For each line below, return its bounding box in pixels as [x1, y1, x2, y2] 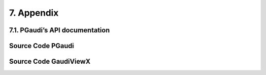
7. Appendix [9, 7, 59, 18]
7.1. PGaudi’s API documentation [9, 26, 110, 34]
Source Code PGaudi [9, 42, 74, 50]
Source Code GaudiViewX [9, 57, 91, 66]
